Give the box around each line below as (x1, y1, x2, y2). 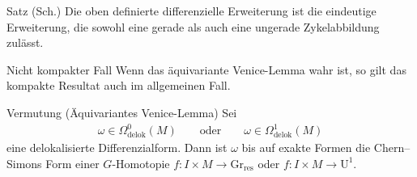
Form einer (45, 154, 100, 171)
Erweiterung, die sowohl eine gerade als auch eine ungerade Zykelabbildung (6, 18, 380, 35)
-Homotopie (112, 154, 170, 171)
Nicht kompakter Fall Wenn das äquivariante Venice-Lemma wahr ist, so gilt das (6, 61, 406, 78)
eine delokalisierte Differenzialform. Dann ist (6, 139, 228, 156)
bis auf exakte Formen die (241, 139, 371, 156)
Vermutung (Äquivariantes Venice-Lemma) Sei (6, 103, 237, 120)
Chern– (373, 139, 411, 156)
